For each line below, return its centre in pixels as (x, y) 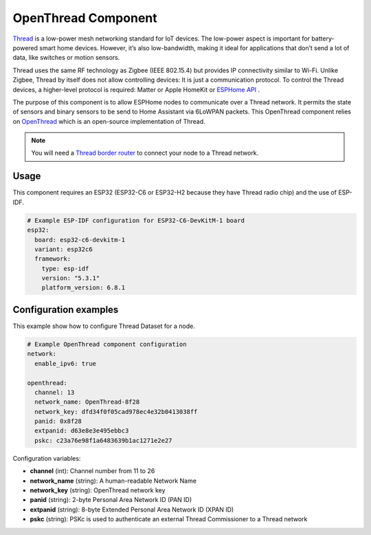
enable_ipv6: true (65, 363)
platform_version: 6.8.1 (83, 288)
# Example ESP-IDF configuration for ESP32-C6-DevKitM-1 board (136, 220)
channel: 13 (55, 392)
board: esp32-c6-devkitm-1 (80, 240)
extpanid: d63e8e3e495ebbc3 (82, 431)
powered (25, 47)
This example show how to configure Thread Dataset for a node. (104, 326)
